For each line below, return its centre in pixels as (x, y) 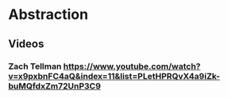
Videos (26, 44)
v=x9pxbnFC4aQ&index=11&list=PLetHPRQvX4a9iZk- (114, 76)
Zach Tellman (35, 66)
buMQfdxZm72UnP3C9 (55, 86)
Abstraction (48, 15)
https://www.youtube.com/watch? (132, 66)
